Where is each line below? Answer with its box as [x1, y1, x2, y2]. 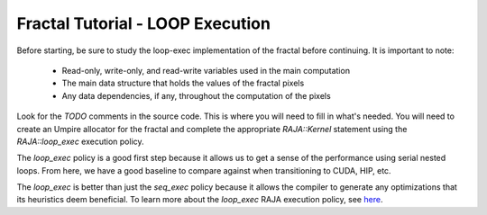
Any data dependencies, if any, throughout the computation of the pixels [61, 90, 331, 101]
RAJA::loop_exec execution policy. [16, 136, 144, 147]
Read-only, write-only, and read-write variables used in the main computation [61, 65, 351, 76]
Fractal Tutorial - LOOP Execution [16, 13, 271, 33]
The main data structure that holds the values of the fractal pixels [61, 77, 305, 89]
